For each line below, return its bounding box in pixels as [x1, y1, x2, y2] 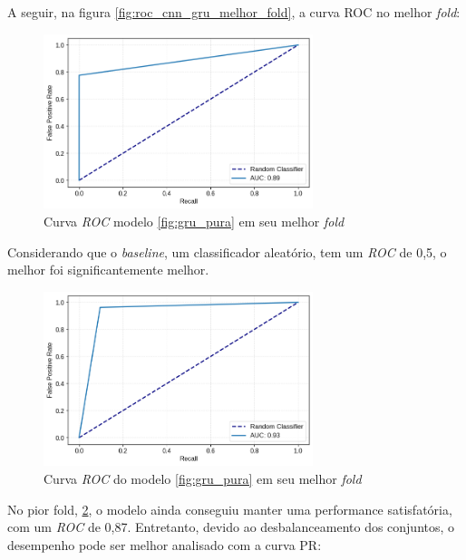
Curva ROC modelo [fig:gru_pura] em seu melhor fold [44, 211, 345, 230]
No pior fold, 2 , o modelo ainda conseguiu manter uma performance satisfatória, [7, 499, 452, 518]
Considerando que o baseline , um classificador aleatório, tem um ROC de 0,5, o [7, 242, 447, 261]
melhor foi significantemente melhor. [7, 260, 209, 279]
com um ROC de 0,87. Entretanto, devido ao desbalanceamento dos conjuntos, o [7, 517, 455, 536]
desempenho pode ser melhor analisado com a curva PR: [7, 535, 322, 554]
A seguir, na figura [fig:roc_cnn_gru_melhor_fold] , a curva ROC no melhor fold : [7, 3, 461, 21]
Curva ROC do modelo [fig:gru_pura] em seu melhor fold [44, 469, 362, 488]
